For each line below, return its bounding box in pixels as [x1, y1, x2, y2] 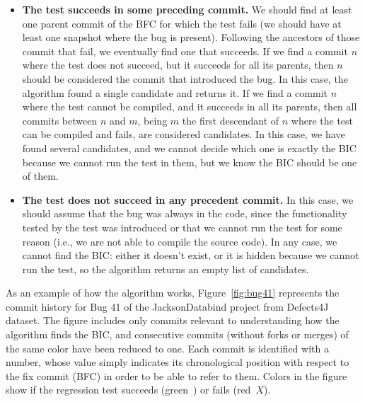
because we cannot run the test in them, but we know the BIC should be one [22, 154, 357, 169]
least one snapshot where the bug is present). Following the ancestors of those [22, 30, 360, 45]
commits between [22, 113, 98, 127]
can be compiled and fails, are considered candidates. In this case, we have [22, 127, 345, 142]
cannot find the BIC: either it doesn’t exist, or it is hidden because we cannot [22, 248, 359, 263]
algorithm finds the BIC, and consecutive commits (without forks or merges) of [6, 327, 349, 342]
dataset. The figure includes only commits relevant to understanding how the [6, 313, 340, 328]
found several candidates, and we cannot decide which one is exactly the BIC [22, 140, 357, 155]
